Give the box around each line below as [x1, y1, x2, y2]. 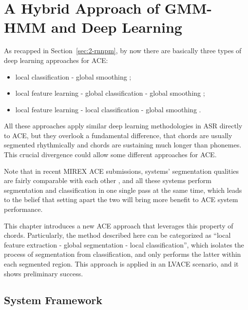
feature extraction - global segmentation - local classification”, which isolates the [4, 239, 244, 249]
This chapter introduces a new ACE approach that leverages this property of [4, 220, 233, 230]
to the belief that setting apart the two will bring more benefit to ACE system [4, 194, 238, 205]
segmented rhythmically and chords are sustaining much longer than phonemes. [4, 140, 242, 150]
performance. [4, 204, 43, 214]
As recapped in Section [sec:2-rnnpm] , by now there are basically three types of [4, 45, 242, 56]
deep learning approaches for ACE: [4, 55, 108, 65]
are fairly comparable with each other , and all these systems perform [4, 175, 211, 186]
